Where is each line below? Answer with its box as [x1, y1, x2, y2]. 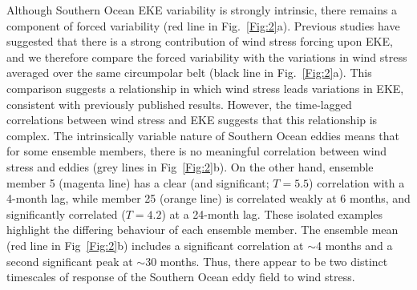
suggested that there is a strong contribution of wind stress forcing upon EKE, [6, 33, 393, 50]
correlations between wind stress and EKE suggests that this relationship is [6, 111, 378, 128]
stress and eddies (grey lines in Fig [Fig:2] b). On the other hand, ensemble [6, 158, 374, 175]
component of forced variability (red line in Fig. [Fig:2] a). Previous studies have [6, 17, 400, 34]
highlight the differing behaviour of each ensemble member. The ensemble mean [6, 221, 399, 238]
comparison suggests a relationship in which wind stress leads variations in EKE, [6, 79, 404, 96]
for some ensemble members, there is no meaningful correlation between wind [6, 143, 387, 159]
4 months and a [316, 236, 393, 253]
